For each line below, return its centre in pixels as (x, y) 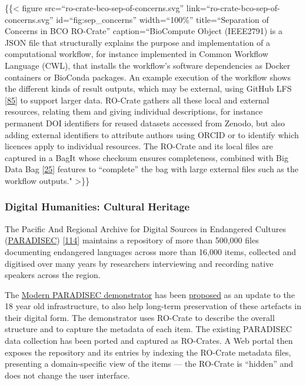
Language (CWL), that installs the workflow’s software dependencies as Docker (148, 65)
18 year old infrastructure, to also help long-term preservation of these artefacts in (153, 306)
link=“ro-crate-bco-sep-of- (233, 8)
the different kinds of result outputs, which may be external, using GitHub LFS (148, 88)
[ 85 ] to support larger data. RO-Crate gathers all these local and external (137, 100)
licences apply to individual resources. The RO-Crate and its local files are (139, 146)
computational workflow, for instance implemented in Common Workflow (137, 54)
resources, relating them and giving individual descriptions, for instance (134, 111)
